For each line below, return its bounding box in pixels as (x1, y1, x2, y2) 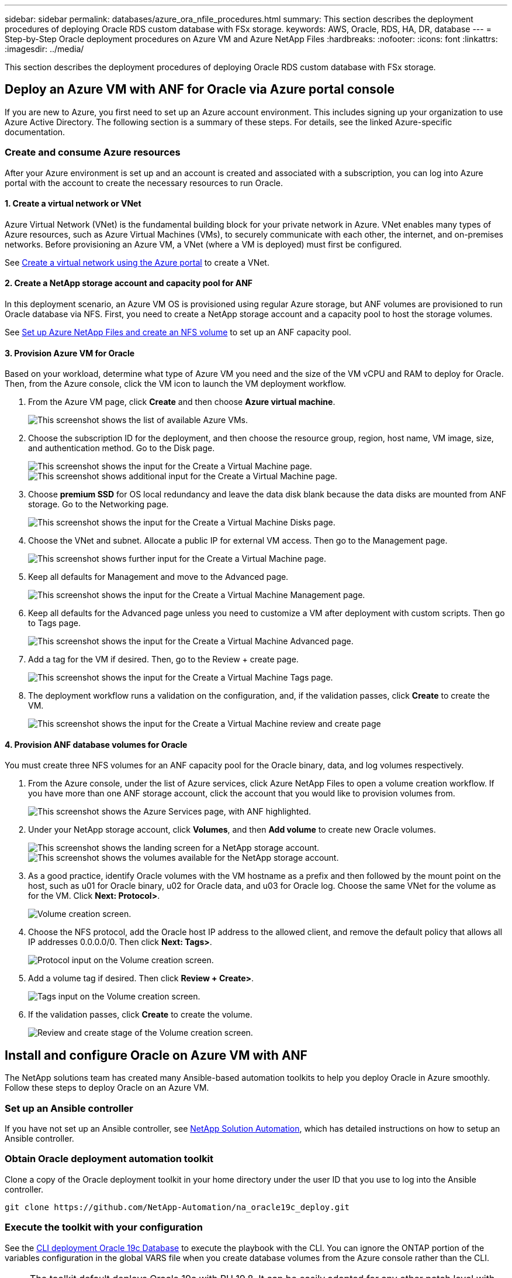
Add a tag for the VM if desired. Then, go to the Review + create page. (28, 654, 299, 665)
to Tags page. (28, 618, 81, 628)
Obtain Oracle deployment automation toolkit (5, 1153, 214, 1165)
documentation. (5, 126, 65, 137)
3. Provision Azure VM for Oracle (5, 348, 135, 358)
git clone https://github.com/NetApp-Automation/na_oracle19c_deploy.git (5, 1202, 350, 1212)
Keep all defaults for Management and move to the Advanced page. (28, 572, 289, 582)
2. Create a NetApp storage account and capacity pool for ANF (5, 278, 253, 288)
